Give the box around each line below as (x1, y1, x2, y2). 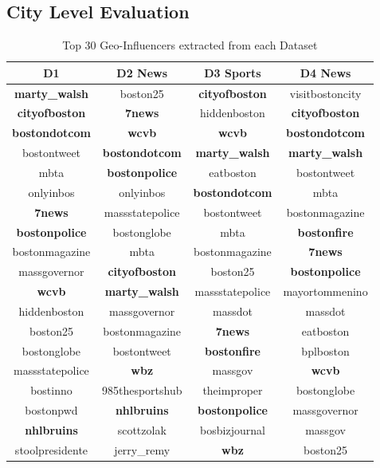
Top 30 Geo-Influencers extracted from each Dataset (62, 37, 318, 53)
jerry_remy (114, 441, 170, 458)
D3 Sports (204, 64, 261, 81)
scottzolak (117, 421, 166, 438)
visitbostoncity (289, 85, 362, 101)
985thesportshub (101, 382, 182, 399)
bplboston (301, 342, 350, 359)
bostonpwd (25, 402, 78, 419)
